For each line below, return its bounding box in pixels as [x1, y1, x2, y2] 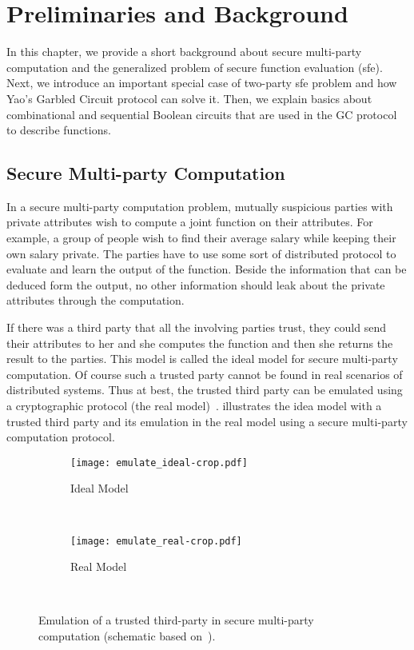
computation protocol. [6, 429, 115, 445]
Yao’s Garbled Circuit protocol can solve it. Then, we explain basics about [6, 90, 372, 106]
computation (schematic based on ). [38, 628, 216, 644]
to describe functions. [6, 122, 111, 138]
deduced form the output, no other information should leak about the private [6, 276, 385, 293]
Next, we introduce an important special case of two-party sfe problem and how [6, 74, 397, 91]
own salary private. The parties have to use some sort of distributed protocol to [6, 245, 396, 261]
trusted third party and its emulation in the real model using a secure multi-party [6, 413, 408, 429]
